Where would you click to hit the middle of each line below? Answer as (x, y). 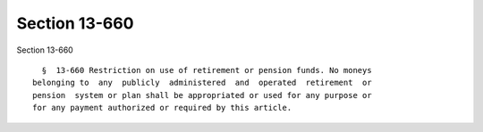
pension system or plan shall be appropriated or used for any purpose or (202, 95)
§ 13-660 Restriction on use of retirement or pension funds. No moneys (207, 70)
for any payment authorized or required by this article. (162, 108)
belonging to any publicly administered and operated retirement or (202, 83)
